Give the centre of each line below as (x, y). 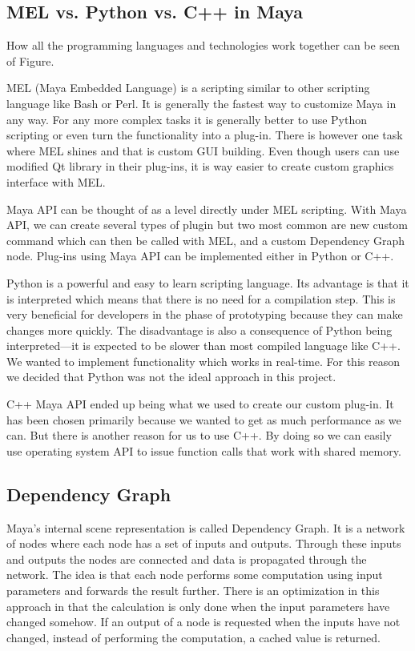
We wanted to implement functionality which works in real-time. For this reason (203, 361)
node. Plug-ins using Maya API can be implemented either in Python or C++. (200, 256)
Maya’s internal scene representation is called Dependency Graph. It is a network (206, 527)
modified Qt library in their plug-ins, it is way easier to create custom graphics (200, 166)
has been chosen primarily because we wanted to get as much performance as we (204, 419)
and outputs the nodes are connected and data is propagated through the (187, 559)
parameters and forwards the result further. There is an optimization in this (193, 591)
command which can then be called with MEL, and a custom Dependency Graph (206, 240)
